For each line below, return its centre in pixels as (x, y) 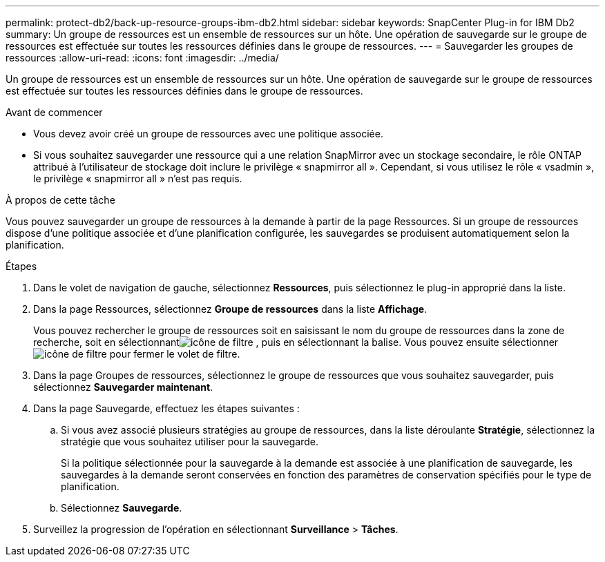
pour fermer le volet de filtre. (175, 354)
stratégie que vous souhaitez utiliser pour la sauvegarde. (190, 442)
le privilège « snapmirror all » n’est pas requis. (138, 178)
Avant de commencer (54, 112)
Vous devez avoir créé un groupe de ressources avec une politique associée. (208, 134)
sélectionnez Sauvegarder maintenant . (123, 387)
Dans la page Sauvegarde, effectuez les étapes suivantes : (166, 408)
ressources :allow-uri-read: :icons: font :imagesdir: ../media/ (142, 58)
